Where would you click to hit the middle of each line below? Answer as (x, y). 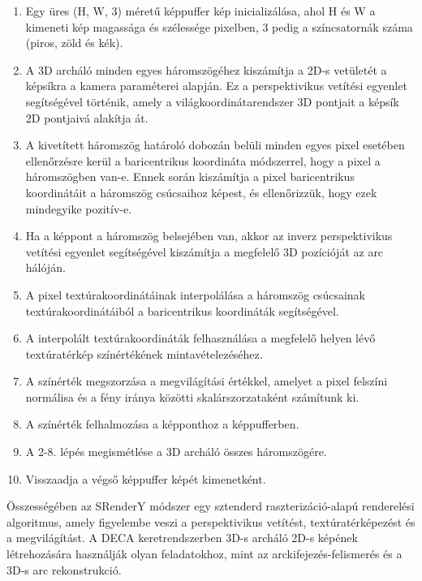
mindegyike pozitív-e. (79, 208)
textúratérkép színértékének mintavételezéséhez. (144, 353)
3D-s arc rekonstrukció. (64, 569)
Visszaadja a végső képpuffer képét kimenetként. (146, 478)
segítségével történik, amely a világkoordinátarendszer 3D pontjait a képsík (212, 101)
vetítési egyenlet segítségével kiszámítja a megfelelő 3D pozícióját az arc (205, 251)
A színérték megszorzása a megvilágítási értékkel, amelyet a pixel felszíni (207, 381)
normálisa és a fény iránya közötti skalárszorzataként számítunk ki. (192, 396)
